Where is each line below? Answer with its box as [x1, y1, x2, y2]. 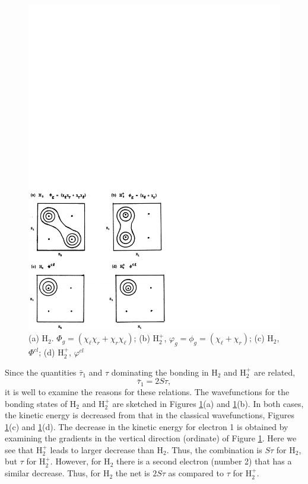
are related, [253, 366, 296, 378]
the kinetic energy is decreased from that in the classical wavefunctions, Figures [5, 409, 295, 421]
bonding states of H [5, 397, 77, 409]
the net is [115, 467, 150, 479]
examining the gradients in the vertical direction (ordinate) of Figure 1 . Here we [5, 432, 297, 444]
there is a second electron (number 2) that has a [116, 455, 292, 467]
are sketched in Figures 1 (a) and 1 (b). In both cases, [112, 397, 304, 409]
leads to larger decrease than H [50, 443, 163, 456]
